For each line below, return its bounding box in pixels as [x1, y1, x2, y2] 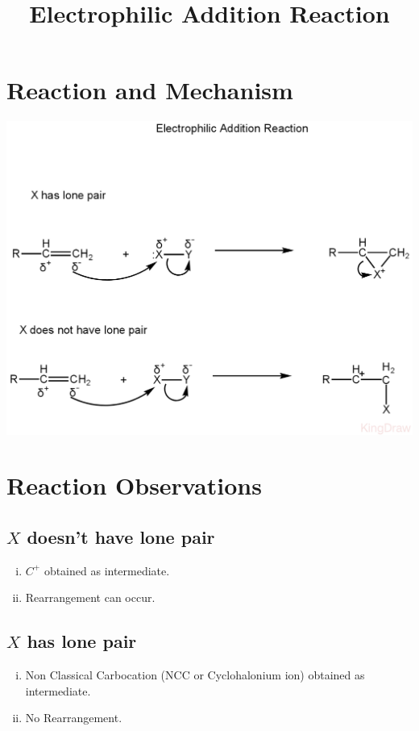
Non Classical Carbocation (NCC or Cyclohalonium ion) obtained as [25, 666, 365, 683]
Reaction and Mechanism [6, 73, 293, 107]
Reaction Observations [6, 469, 262, 502]
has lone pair [27, 629, 137, 654]
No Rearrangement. [25, 709, 122, 726]
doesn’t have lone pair [27, 524, 215, 549]
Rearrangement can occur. [25, 589, 156, 606]
